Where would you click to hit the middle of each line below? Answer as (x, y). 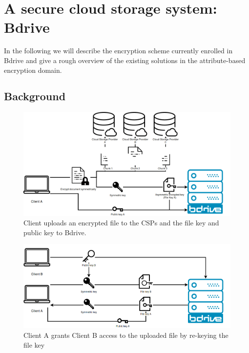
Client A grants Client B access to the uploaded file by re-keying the (126, 335)
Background (35, 96)
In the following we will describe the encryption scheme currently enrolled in (118, 51)
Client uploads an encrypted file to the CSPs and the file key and (121, 223)
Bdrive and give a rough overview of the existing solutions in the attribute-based (125, 60)
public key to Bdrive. (55, 232)
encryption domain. (33, 70)
